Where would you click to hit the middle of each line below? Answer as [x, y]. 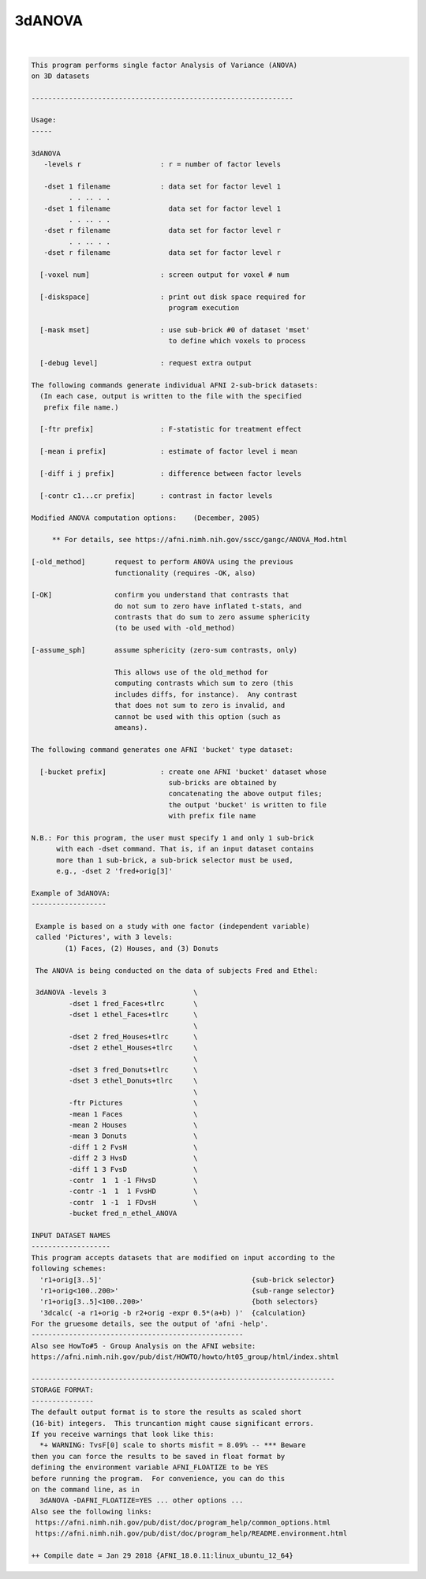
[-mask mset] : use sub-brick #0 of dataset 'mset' [175, 330]
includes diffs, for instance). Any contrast [206, 694]
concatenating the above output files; [245, 794]
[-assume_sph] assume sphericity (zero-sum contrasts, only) [164, 650]
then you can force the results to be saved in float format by [158, 1456]
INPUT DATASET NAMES [71, 1235]
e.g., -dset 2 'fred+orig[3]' [115, 871]
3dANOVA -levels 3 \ [117, 993]
